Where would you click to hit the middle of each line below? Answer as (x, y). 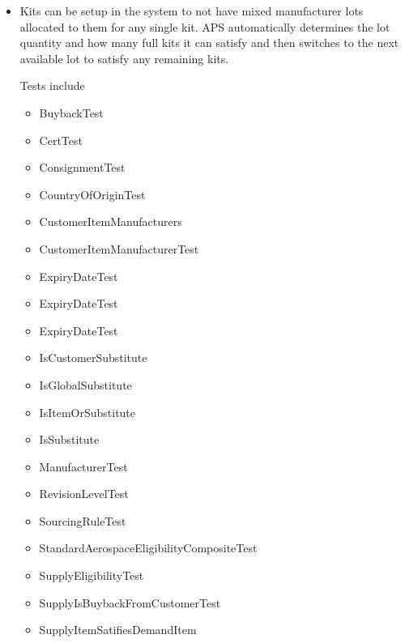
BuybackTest (71, 112)
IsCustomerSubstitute (93, 358)
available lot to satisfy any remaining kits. (124, 58)
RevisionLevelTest (84, 494)
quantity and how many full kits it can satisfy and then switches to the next (209, 43)
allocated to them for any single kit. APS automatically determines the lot (205, 26)
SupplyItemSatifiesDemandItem (118, 630)
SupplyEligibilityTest (92, 575)
